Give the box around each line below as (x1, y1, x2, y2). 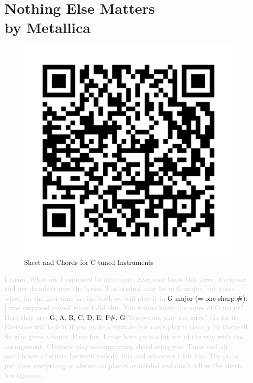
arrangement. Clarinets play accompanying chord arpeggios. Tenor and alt (4, 341, 228, 351)
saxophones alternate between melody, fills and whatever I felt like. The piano (4, 351, 240, 361)
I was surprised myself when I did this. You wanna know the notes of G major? (4, 302, 244, 313)
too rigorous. (4, 370, 43, 380)
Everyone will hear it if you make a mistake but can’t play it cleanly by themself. (4, 321, 250, 332)
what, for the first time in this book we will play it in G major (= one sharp (4, 292, 235, 303)
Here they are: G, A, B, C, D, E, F (4, 312, 110, 322)
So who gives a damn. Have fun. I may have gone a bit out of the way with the (4, 331, 243, 342)
